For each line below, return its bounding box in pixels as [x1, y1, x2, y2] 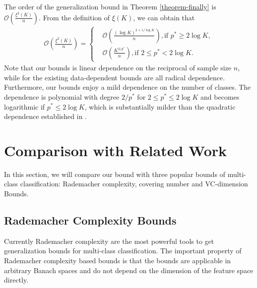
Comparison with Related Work [4, 140, 227, 160]
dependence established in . [4, 111, 87, 121]
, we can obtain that [133, 12, 195, 22]
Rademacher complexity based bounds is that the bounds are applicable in [4, 255, 231, 266]
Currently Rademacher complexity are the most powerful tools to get [4, 235, 214, 246]
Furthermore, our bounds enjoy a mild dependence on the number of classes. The [4, 82, 251, 92]
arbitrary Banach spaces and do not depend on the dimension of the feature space [4, 265, 254, 275]
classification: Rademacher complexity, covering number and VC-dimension [20, 178, 248, 189]
